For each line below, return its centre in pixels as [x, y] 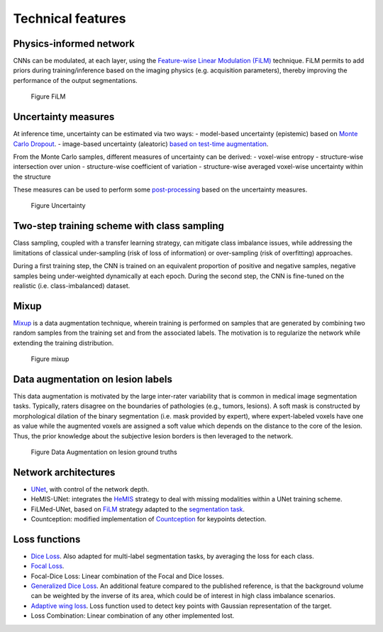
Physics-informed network [74, 44]
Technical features [70, 18]
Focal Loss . [48, 566]
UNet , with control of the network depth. [90, 489]
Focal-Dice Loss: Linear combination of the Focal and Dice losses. [128, 576]
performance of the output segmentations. [75, 80]
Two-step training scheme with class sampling [119, 226]
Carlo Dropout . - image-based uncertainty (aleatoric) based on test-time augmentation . [141, 144]
